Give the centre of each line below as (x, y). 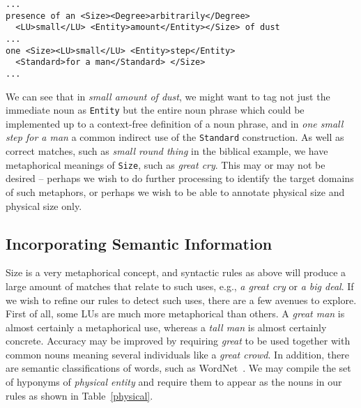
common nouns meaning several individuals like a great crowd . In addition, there (177, 354)
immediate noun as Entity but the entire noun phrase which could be (155, 110)
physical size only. (44, 205)
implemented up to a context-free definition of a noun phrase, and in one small (175, 123)
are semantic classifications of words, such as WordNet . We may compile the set (178, 368)
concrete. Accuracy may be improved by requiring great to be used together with (178, 341)
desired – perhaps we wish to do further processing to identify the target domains (180, 178)
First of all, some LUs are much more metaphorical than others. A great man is (175, 313)
